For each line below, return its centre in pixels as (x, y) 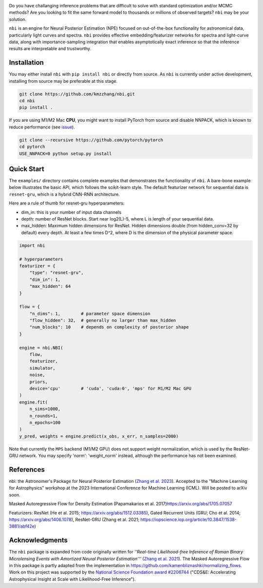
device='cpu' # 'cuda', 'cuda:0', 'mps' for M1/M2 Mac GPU (111, 388)
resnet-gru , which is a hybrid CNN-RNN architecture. (65, 194)
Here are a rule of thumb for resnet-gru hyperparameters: (67, 203)
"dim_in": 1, (45, 279)
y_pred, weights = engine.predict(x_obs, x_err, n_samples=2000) (99, 436)
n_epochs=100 (45, 423)
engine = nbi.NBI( (41, 348)
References (27, 469)
